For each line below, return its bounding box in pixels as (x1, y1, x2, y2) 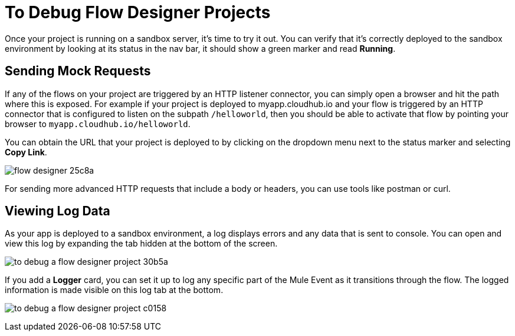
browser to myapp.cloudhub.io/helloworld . (5, 118, 191, 129)
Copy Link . (5, 147, 47, 157)
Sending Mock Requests (5, 64, 151, 79)
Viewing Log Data (5, 204, 110, 219)
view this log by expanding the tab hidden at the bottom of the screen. (5, 238, 278, 249)
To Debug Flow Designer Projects (5, 2, 271, 22)
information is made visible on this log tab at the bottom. (5, 285, 224, 295)
